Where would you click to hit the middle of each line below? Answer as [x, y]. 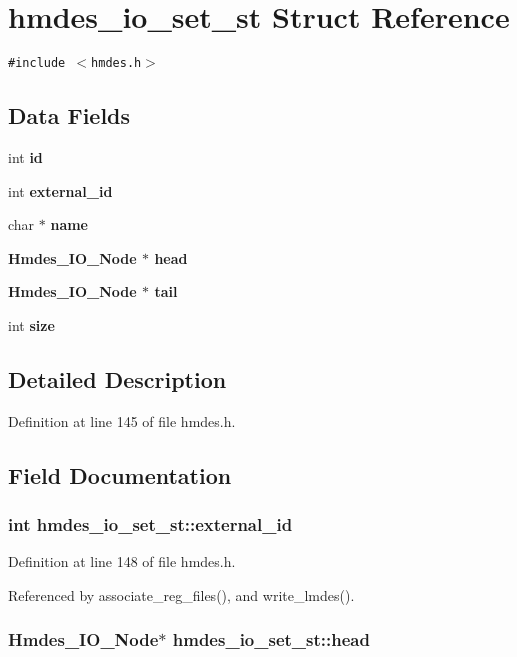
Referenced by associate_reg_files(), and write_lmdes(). [181, 594]
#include [37, 63]
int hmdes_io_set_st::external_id [150, 524]
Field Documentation [120, 474]
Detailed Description [117, 378]
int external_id [60, 190]
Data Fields [69, 115]
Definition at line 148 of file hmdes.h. [122, 561]
